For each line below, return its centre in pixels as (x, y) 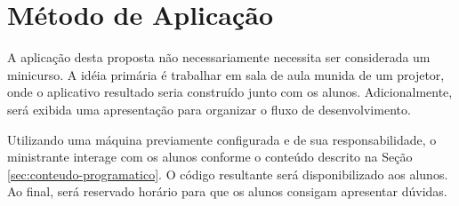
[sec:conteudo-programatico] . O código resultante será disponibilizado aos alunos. (228, 174)
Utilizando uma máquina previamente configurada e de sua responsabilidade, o (222, 139)
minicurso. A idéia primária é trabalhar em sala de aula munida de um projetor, (226, 74)
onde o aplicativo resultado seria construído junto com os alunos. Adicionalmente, (230, 92)
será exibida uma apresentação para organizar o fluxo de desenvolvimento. (209, 109)
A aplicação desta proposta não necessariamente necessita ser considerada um (219, 57)
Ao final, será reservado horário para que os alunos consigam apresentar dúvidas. (227, 191)
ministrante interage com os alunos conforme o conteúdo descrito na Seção (210, 157)
